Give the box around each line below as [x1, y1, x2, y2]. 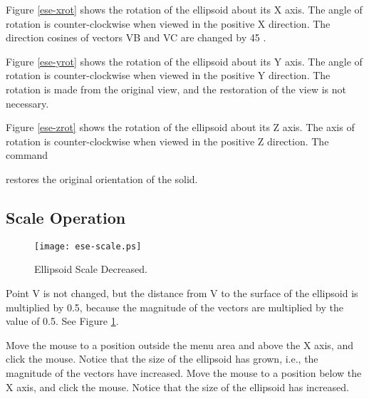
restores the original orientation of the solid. [6, 171, 198, 186]
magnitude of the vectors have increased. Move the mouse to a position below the [6, 365, 362, 380]
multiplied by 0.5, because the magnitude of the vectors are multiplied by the [6, 299, 343, 314]
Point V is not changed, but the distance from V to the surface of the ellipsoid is [6, 285, 358, 300]
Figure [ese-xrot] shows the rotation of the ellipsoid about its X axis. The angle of [6, 2, 363, 16]
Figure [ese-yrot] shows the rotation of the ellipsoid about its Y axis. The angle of [6, 53, 363, 68]
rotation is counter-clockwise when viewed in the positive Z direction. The [6, 133, 329, 148]
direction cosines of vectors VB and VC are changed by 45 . [6, 30, 266, 45]
